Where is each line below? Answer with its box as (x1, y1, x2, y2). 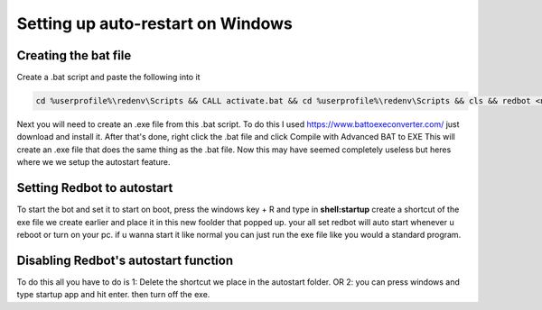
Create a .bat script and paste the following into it (16, 72, 201, 83)
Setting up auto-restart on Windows (16, 14, 294, 33)
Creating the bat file (16, 48, 132, 63)
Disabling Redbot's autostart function (16, 252, 234, 268)
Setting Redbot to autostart (16, 180, 173, 196)
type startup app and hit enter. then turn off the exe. (16, 289, 210, 300)
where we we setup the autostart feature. (16, 157, 171, 168)
